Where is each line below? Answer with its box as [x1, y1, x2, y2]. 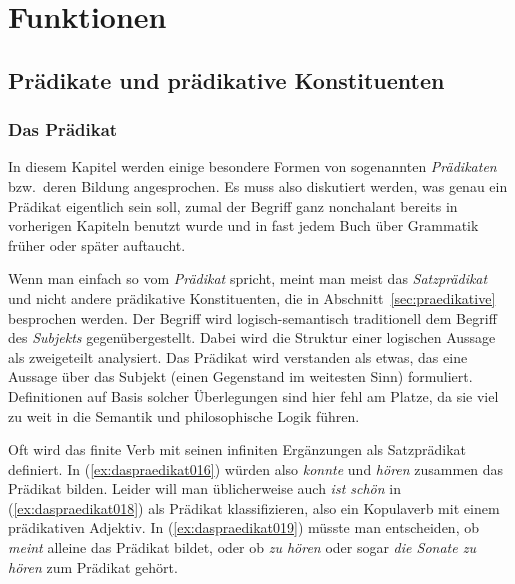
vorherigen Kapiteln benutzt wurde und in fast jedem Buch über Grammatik [8, 215, 479, 236]
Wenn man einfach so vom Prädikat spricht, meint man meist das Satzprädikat [8, 268, 488, 289]
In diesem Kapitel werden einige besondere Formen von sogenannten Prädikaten [8, 156, 497, 177]
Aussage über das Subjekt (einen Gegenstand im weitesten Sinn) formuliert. [8, 366, 473, 387]
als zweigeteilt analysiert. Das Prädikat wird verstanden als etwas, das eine [8, 346, 468, 367]
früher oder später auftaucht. [8, 234, 186, 255]
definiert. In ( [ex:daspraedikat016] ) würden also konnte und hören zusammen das [8, 458, 504, 479]
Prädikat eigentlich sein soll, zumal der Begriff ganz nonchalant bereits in [8, 195, 458, 216]
